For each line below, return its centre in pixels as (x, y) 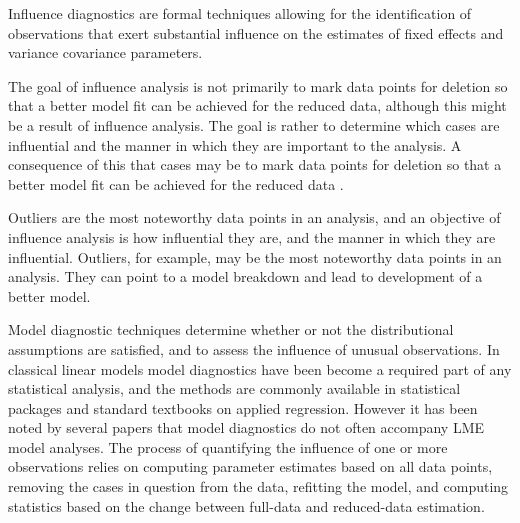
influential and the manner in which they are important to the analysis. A (235, 144)
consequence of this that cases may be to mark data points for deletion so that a (255, 164)
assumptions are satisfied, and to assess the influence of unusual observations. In (254, 348)
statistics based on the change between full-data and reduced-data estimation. (246, 505)
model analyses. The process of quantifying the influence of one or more (228, 446)
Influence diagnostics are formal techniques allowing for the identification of (240, 13)
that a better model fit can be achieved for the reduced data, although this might (257, 105)
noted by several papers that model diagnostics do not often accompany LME (246, 427)
